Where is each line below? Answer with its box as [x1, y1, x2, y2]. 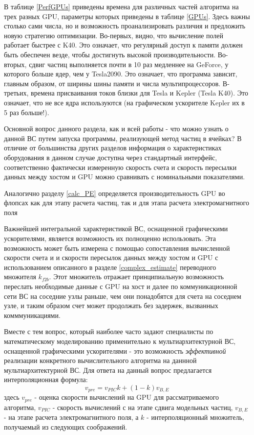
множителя [4, 271, 36, 282]
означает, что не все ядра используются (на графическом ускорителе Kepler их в [4, 97, 245, 107]
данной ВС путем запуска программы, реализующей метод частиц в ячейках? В [4, 133, 242, 143]
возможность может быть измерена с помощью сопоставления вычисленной [4, 242, 230, 253]
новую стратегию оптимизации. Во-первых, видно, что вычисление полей [4, 30, 224, 40]
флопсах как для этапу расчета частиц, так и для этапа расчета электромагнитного [4, 197, 250, 208]
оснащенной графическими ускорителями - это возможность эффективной [4, 345, 226, 356]
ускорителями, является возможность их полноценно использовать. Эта [4, 233, 216, 243]
